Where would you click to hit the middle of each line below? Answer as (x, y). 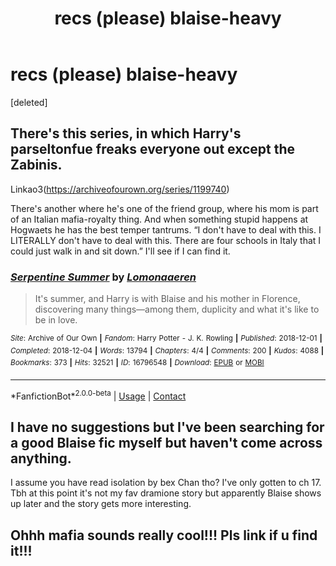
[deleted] (29, 102)
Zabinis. (36, 165)
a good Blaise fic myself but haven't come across (166, 443)
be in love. (56, 320)
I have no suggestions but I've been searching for (167, 427)
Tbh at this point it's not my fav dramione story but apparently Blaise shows (166, 493)
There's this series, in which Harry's (126, 133)
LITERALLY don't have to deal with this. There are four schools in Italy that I (166, 240)
